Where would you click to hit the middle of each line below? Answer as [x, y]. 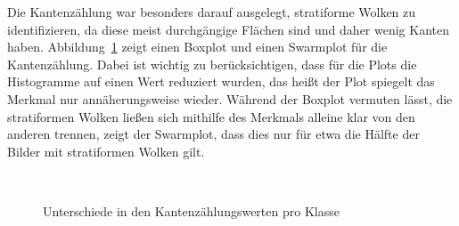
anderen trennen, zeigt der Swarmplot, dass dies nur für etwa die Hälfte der [213, 134]
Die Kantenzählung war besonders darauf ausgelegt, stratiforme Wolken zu [212, 12]
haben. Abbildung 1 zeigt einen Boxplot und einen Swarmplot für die [197, 47]
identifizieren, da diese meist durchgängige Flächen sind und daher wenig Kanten [229, 29]
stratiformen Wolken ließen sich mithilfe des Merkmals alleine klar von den [211, 116]
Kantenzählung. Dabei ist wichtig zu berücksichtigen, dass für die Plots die [212, 64]
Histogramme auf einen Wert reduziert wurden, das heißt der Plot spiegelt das [221, 81]
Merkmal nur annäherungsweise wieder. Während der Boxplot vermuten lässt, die [230, 98]
